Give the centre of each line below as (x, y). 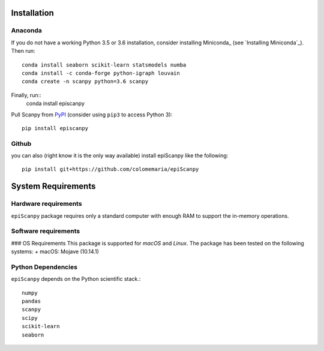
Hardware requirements (46, 204)
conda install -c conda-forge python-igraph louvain (101, 73)
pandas (31, 301)
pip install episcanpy (55, 128)
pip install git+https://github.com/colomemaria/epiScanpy (110, 169)
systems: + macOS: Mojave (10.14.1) (55, 251)
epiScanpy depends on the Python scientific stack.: (76, 279)
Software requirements (46, 231)
